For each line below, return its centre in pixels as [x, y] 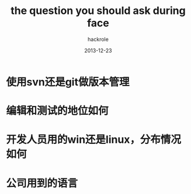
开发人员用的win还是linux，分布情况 [94, 140]
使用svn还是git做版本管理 [68, 82]
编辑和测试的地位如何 [58, 111]
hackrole [98, 39]
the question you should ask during [98, 11]
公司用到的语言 [42, 183]
